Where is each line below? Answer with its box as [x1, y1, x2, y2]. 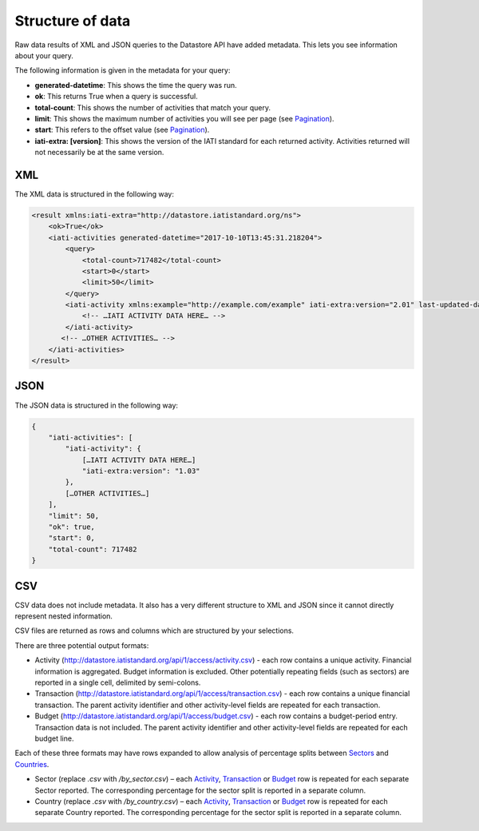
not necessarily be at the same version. [34, 148, 164, 157]
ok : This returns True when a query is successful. [34, 92, 199, 101]
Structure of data [14, 12, 131, 30]
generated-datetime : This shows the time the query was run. [34, 80, 237, 89]
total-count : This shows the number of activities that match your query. [34, 102, 271, 112]
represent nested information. [14, 611, 113, 621]
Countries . [14, 759, 49, 769]
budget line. [34, 734, 74, 743]
